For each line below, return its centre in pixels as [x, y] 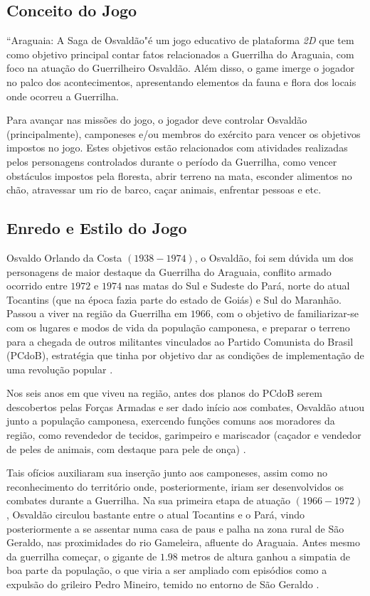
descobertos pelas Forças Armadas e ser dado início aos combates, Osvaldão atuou [186, 406]
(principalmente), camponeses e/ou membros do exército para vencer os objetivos [184, 133]
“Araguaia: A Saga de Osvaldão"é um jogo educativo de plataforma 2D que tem [180, 40]
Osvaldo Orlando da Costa [64, 257]
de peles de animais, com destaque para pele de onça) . [126, 448]
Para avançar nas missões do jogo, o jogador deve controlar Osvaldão [157, 120]
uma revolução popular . [60, 369]
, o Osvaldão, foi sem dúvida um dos [274, 257]
